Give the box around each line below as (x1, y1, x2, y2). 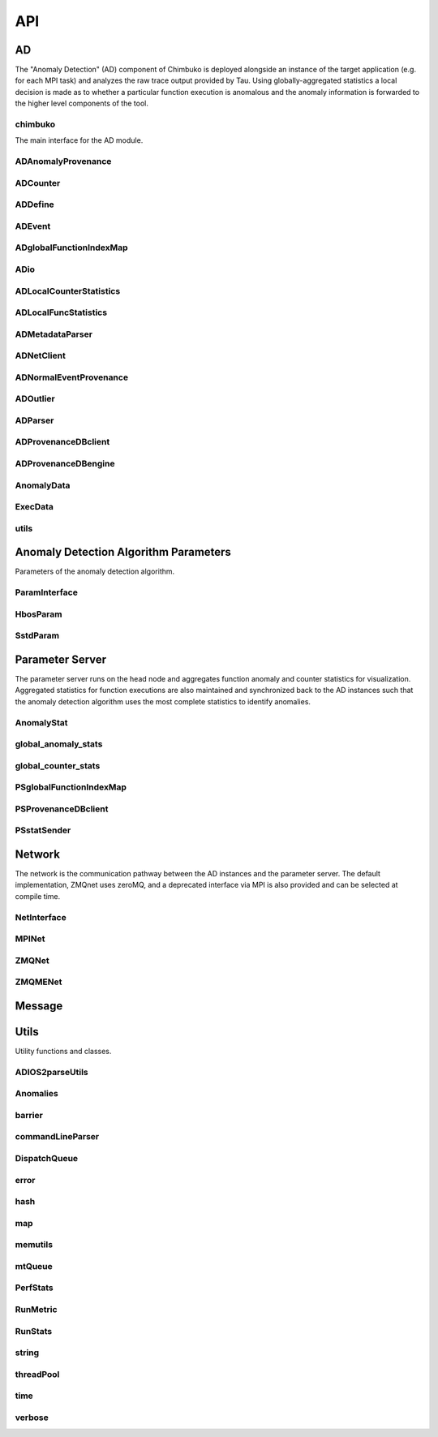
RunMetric (15, 1303, 58, 1314)
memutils (15, 1239, 53, 1250)
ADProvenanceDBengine (15, 458, 115, 470)
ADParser (15, 415, 54, 426)
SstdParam (15, 630, 60, 641)
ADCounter (15, 177, 61, 188)
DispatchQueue (15, 1153, 79, 1164)
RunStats (15, 1325, 53, 1336)
